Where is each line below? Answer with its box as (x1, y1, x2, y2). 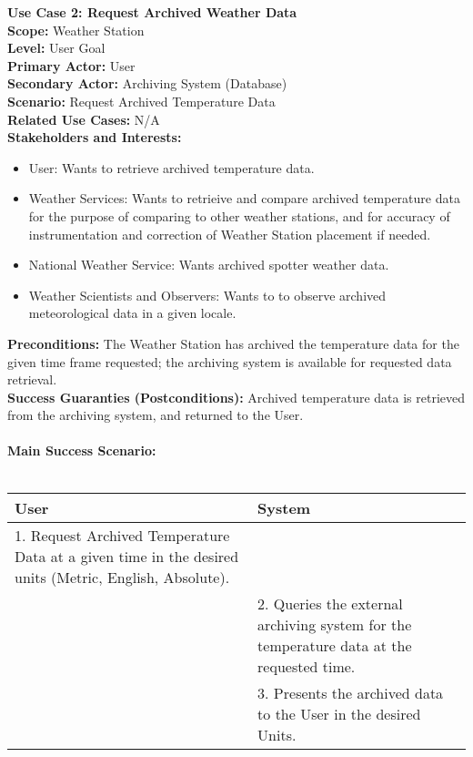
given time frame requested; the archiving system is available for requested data (7, 352, 452, 371)
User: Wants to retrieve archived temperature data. (28, 158, 315, 177)
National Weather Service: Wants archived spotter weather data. (28, 255, 389, 274)
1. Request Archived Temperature (15, 524, 230, 546)
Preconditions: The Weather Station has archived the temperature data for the (7, 333, 459, 353)
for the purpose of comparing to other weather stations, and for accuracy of (28, 206, 450, 225)
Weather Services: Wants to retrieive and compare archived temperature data (28, 189, 460, 208)
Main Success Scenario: (7, 441, 156, 460)
